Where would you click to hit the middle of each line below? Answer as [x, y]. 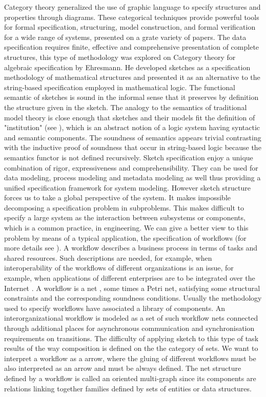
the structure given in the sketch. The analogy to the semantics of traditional [126, 107]
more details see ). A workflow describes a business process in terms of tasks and [131, 248]
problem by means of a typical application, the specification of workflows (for [125, 237]
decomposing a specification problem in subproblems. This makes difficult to [124, 207]
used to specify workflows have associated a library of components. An [115, 308]
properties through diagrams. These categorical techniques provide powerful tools [132, 17]
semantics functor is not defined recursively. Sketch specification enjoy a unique [129, 157]
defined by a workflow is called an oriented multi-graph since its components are [130, 378]
